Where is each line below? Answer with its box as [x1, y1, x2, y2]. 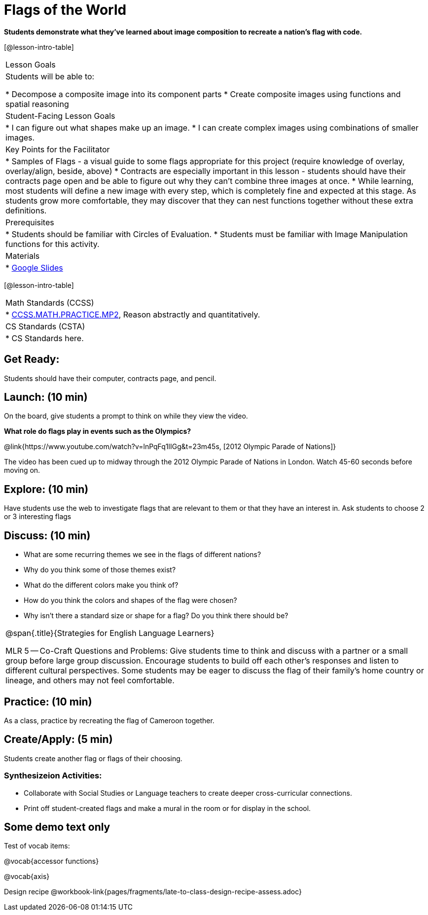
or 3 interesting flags [4, 512, 71, 521]
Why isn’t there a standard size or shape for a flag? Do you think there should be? [24, 611, 288, 620]
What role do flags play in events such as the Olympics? [4, 427, 191, 436]
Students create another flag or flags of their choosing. [4, 754, 182, 763]
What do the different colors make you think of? [24, 581, 178, 590]
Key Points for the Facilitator [5, 144, 110, 154]
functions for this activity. [5, 239, 100, 249]
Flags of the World [4, 1, 127, 18]
